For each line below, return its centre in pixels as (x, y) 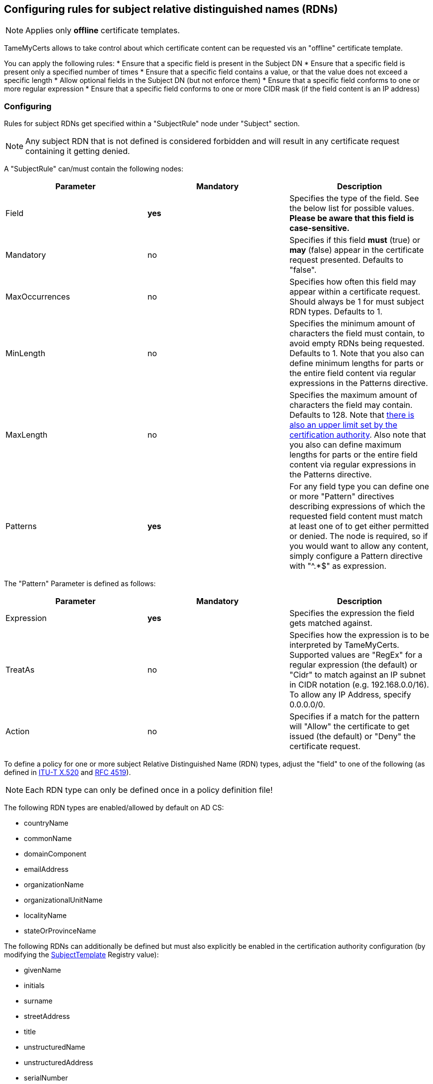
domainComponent (55, 854)
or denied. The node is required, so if (359, 536)
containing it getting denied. (78, 151)
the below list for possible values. (352, 208)
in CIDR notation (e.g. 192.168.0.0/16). (359, 685)
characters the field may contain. (351, 405)
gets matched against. (331, 623)
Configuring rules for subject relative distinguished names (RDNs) (171, 9)
